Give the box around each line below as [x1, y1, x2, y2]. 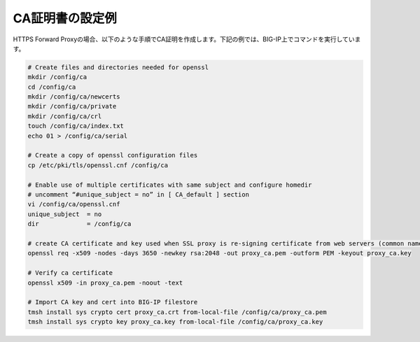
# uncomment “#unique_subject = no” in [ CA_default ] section [27, 191, 250, 199]
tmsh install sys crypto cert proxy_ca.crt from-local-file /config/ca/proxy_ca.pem [27, 308, 327, 316]
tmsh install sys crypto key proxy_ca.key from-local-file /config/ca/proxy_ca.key [27, 318, 323, 326]
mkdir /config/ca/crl [27, 112, 102, 120]
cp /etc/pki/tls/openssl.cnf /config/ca [27, 161, 168, 169]
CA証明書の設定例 [13, 10, 117, 26]
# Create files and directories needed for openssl [27, 63, 209, 71]
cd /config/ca [27, 83, 76, 91]
